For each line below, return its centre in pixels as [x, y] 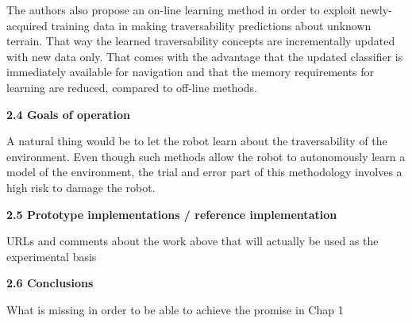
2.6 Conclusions [50, 283]
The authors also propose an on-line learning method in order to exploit [182, 10]
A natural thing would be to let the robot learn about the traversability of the [197, 141]
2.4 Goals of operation [68, 114]
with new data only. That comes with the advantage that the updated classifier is [205, 56]
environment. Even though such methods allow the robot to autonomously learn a [206, 156]
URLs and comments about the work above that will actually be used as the [193, 241]
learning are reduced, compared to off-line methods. [132, 87]
